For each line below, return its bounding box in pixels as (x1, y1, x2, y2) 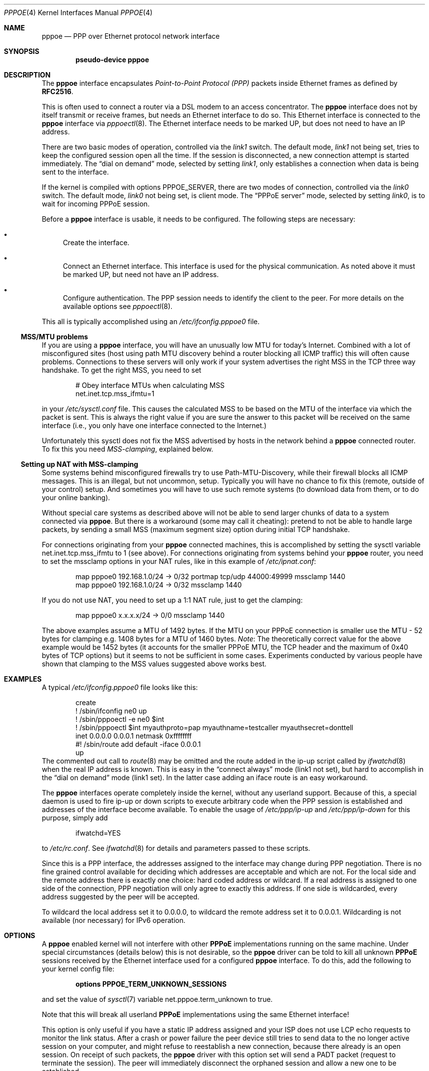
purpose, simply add (42, 814, 108, 822)
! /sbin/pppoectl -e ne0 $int (75, 715, 165, 723)
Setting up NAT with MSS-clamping (21, 460, 138, 468)
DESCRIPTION (4, 71, 51, 79)
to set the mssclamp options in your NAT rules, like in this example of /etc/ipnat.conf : (42, 557, 316, 565)
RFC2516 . (42, 87, 73, 96)
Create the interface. (63, 238, 130, 247)
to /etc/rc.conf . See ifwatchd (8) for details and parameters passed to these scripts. (42, 844, 310, 852)
